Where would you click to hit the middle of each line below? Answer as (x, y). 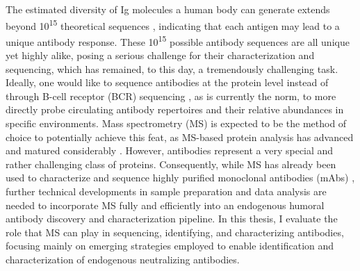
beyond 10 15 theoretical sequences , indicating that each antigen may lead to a (173, 24)
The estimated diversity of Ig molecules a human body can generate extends (168, 9)
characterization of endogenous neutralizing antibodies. (123, 259)
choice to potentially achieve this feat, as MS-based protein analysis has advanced (180, 137)
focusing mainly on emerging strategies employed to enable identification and (170, 246)
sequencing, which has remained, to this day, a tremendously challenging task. (172, 68)
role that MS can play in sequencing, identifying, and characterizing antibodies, (175, 232)
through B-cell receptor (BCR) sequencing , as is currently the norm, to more (171, 96)
